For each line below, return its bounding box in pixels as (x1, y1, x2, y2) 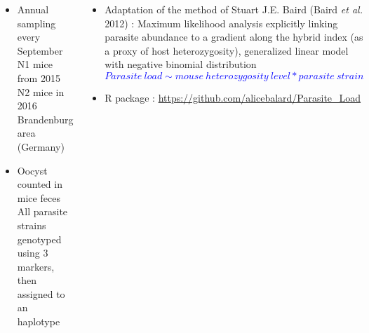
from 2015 (17, 70, 60, 85)
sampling (17, 15, 56, 30)
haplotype (17, 314, 60, 329)
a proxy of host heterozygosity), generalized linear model (105, 43, 349, 57)
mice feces (17, 190, 60, 205)
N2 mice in (17, 84, 65, 99)
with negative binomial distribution (105, 57, 257, 72)
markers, (17, 259, 55, 273)
